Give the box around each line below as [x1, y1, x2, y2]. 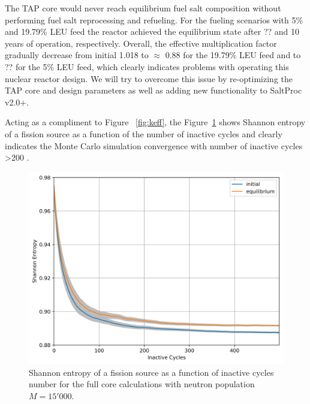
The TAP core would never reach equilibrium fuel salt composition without [5, 2, 281, 14]
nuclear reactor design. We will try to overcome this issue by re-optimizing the [5, 72, 293, 85]
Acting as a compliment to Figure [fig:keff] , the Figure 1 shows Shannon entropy [5, 116, 306, 128]
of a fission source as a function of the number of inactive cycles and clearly [5, 127, 282, 140]
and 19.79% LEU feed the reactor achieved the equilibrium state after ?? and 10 [5, 25, 300, 38]
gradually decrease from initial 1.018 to [5, 49, 149, 61]
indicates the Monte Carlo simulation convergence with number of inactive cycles [5, 139, 303, 152]
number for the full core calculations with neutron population [29, 378, 255, 390]
